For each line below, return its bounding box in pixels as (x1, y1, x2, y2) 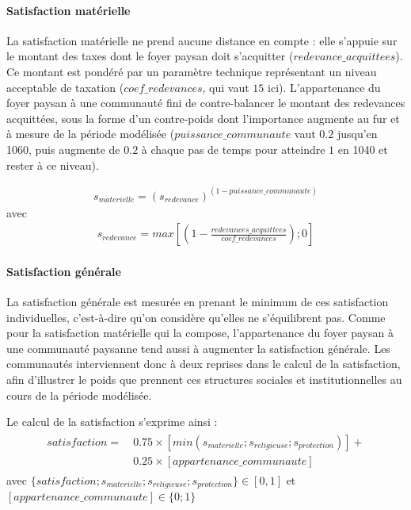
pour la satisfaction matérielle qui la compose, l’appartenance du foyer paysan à (6, 324, 394, 341)
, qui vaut (202, 79, 249, 95)
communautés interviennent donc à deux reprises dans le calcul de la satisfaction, (6, 355, 401, 372)
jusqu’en (337, 125, 378, 142)
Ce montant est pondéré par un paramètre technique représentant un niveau (6, 63, 377, 79)
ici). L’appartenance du (268, 79, 381, 95)
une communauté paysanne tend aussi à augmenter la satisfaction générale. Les (6, 339, 390, 356)
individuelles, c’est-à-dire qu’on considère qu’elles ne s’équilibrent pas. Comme (6, 309, 386, 325)
